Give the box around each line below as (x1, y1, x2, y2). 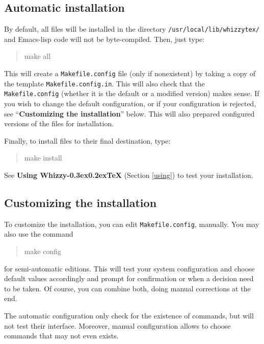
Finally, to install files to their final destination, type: (4, 135, 171, 146)
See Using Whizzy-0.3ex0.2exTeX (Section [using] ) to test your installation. (4, 169, 253, 180)
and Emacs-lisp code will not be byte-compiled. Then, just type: (4, 33, 205, 44)
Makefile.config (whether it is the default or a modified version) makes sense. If (4, 88, 259, 99)
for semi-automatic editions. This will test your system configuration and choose (4, 263, 255, 273)
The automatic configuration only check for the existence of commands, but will (4, 310, 254, 320)
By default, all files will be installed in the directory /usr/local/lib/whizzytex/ (4, 24, 260, 34)
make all (24, 51, 51, 61)
